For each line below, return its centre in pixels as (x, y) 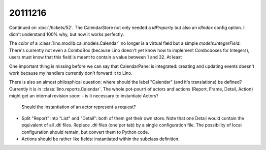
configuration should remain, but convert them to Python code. (85, 132)
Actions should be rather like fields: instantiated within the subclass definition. (100, 139)
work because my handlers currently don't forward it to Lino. (71, 73)
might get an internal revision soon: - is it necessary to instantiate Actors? (84, 96)
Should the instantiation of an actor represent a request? (79, 107)
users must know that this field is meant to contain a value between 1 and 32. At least (96, 57)
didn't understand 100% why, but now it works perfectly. (66, 34)
